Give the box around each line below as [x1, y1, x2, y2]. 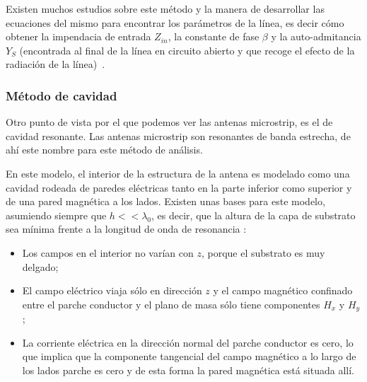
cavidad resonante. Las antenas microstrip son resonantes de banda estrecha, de [6, 128, 351, 143]
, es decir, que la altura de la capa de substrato [151, 207, 356, 222]
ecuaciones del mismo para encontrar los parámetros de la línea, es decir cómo [6, 15, 344, 30]
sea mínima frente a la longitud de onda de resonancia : [6, 221, 247, 236]
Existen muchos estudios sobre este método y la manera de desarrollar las [6, 1, 325, 16]
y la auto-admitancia [271, 29, 361, 44]
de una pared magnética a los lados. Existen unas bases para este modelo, [6, 194, 325, 209]
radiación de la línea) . [6, 57, 105, 71]
